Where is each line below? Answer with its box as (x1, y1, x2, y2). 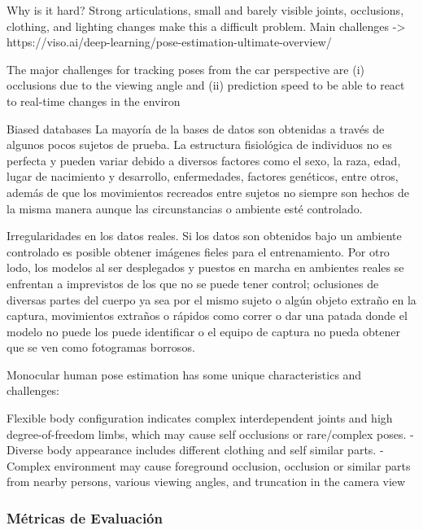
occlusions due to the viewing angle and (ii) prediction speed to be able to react (7, 77, 405, 94)
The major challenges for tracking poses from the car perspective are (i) (7, 60, 364, 77)
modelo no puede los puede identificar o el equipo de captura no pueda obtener (7, 322, 400, 339)
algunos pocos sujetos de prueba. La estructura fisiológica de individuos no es (7, 136, 392, 153)
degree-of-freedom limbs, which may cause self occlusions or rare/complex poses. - (7, 425, 414, 442)
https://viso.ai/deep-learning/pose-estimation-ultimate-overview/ (7, 33, 332, 50)
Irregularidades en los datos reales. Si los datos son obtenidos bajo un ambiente (7, 227, 402, 244)
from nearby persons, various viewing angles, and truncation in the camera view (7, 473, 406, 490)
